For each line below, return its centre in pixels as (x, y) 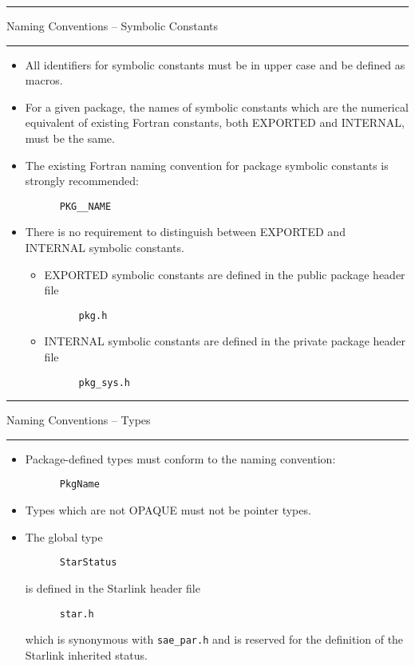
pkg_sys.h (104, 382)
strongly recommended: (82, 181)
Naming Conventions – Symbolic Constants (113, 26)
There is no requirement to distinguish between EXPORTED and (185, 232)
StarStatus (88, 563)
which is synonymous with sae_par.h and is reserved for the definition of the (214, 639)
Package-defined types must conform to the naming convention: (180, 458)
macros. (44, 80)
